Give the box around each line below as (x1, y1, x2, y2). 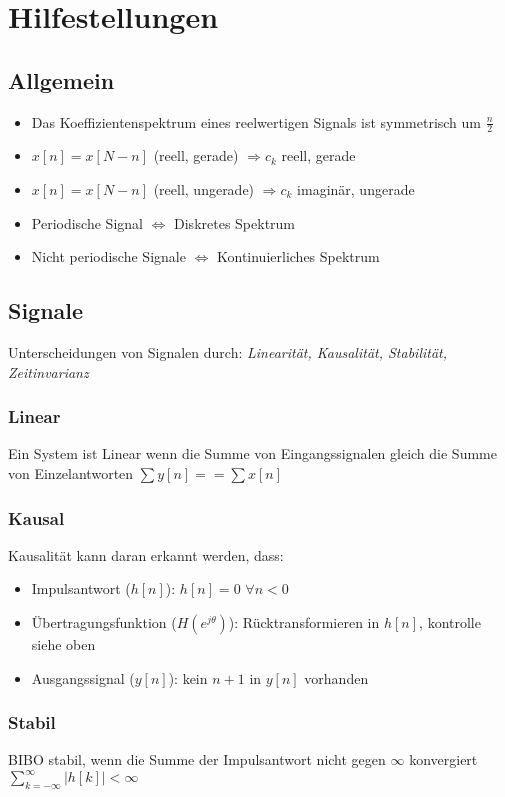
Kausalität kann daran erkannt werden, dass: (8, 544, 284, 565)
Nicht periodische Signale (31, 246, 186, 267)
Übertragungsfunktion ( (31, 611, 177, 632)
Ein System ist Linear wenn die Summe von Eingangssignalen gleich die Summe (8, 443, 497, 464)
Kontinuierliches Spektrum (216, 246, 380, 267)
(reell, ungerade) (153, 179, 255, 199)
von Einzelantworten (8, 462, 134, 483)
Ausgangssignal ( (31, 667, 135, 688)
